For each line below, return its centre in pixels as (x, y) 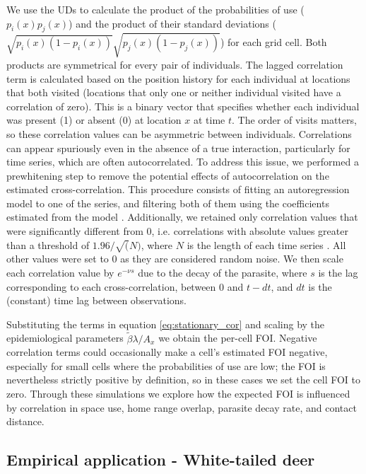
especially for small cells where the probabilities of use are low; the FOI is (166, 365)
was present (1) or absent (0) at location (94, 120)
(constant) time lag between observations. (96, 300)
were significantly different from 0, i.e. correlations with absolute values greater (177, 231)
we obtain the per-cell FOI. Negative (238, 338)
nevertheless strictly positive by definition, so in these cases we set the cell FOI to (183, 380)
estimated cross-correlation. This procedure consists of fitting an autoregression (178, 189)
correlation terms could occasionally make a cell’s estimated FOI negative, (167, 352)
